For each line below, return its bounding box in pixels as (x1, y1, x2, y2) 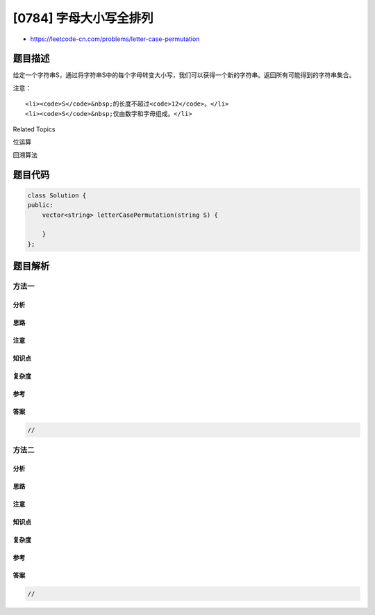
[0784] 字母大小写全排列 (12, 10, 154, 26)
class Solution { (27, 191, 87, 199)
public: (27, 202, 53, 209)
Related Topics (12, 125, 56, 133)
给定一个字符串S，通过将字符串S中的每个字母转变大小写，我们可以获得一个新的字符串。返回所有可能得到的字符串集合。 (12, 71, 356, 79)
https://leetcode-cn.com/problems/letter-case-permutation (30, 35, 200, 43)
